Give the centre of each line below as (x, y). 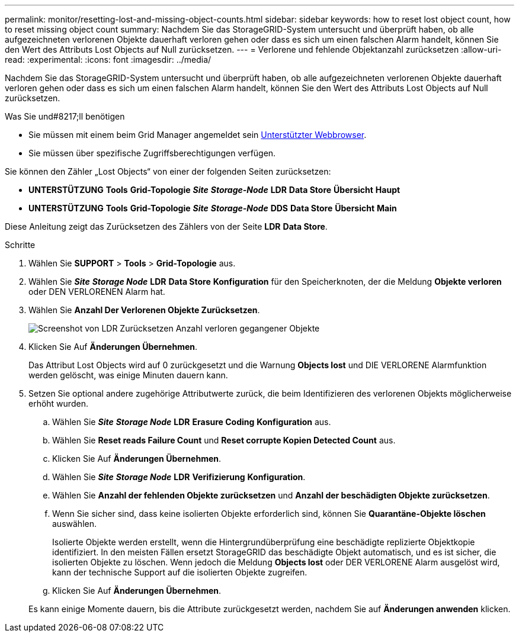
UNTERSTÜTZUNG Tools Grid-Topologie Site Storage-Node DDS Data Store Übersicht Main (213, 208)
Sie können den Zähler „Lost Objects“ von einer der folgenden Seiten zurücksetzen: (168, 171)
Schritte (20, 245)
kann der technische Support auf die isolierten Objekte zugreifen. (180, 572)
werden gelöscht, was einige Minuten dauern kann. (128, 375)
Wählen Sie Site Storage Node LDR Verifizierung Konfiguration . (179, 477)
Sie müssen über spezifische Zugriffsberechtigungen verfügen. (152, 153)
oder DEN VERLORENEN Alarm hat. (97, 292)
